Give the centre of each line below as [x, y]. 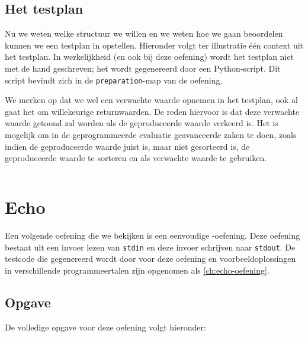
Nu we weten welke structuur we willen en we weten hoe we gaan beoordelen [144, 33]
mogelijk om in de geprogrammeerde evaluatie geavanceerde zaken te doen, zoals [151, 135]
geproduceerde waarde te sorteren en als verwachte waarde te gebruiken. [136, 158]
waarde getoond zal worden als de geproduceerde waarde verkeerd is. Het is [142, 123]
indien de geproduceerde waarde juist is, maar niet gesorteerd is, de [127, 146]
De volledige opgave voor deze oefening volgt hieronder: [105, 327]
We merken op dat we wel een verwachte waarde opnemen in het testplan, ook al [151, 100]
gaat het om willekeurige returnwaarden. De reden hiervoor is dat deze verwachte [152, 111]
